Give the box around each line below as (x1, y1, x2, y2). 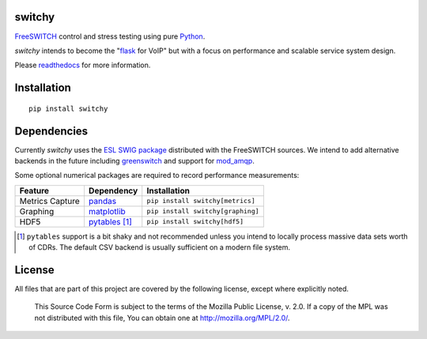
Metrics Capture (19, 195, 81, 206)
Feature (19, 185, 50, 196)
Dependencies (14, 124, 89, 137)
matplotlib (88, 205, 126, 217)
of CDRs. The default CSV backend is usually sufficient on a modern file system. (28, 243, 291, 252)
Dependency (88, 185, 138, 196)
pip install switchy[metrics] (146, 197, 256, 205)
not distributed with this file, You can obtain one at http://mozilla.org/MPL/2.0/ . (34, 313, 290, 322)
